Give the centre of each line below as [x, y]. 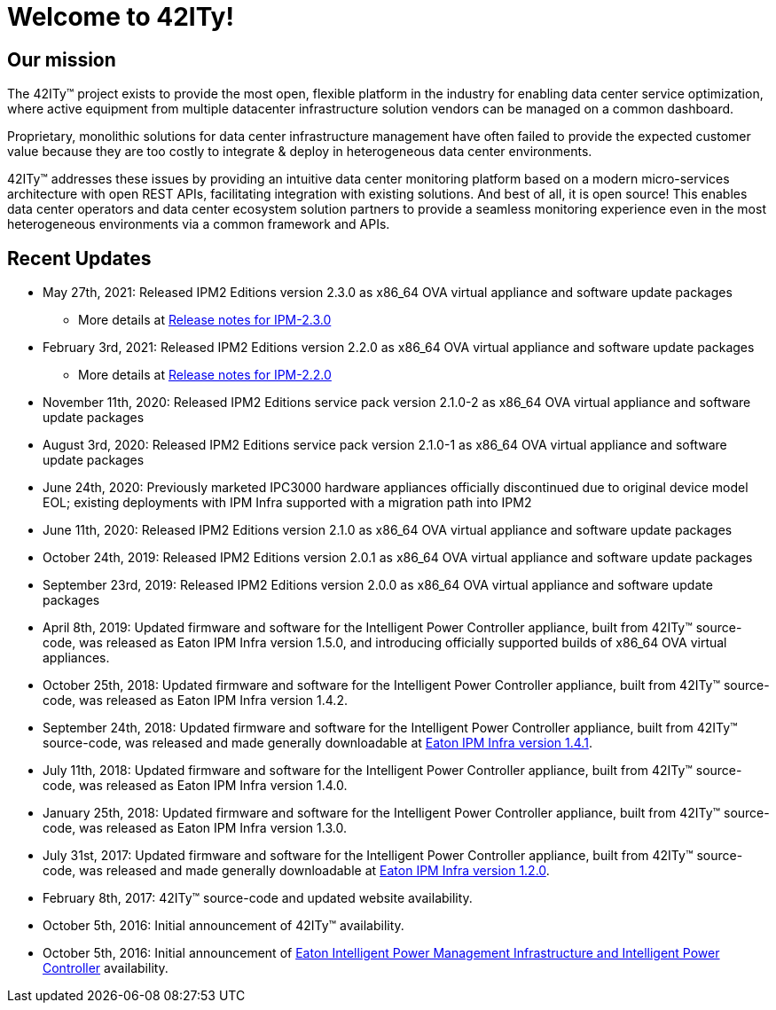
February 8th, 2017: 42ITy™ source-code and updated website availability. [258, 898]
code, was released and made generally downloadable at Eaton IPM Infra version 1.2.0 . [296, 871]
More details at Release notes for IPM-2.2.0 [205, 375]
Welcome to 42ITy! [121, 17]
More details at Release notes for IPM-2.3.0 [205, 320]
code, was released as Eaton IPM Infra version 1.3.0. [195, 828]
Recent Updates [79, 258]
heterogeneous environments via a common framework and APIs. [199, 224]
